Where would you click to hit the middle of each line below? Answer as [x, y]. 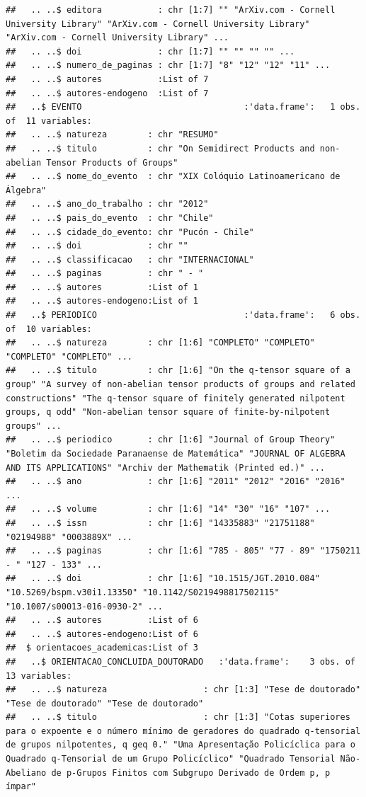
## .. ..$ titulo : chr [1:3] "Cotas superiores [178, 717]
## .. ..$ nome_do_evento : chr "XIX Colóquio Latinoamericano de [173, 177]
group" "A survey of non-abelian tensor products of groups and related [181, 385]
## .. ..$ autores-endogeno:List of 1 [102, 301]
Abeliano [26, 773]
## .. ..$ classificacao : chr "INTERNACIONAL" [130, 259]
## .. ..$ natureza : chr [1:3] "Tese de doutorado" [183, 690]
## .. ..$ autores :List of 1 [102, 287]
